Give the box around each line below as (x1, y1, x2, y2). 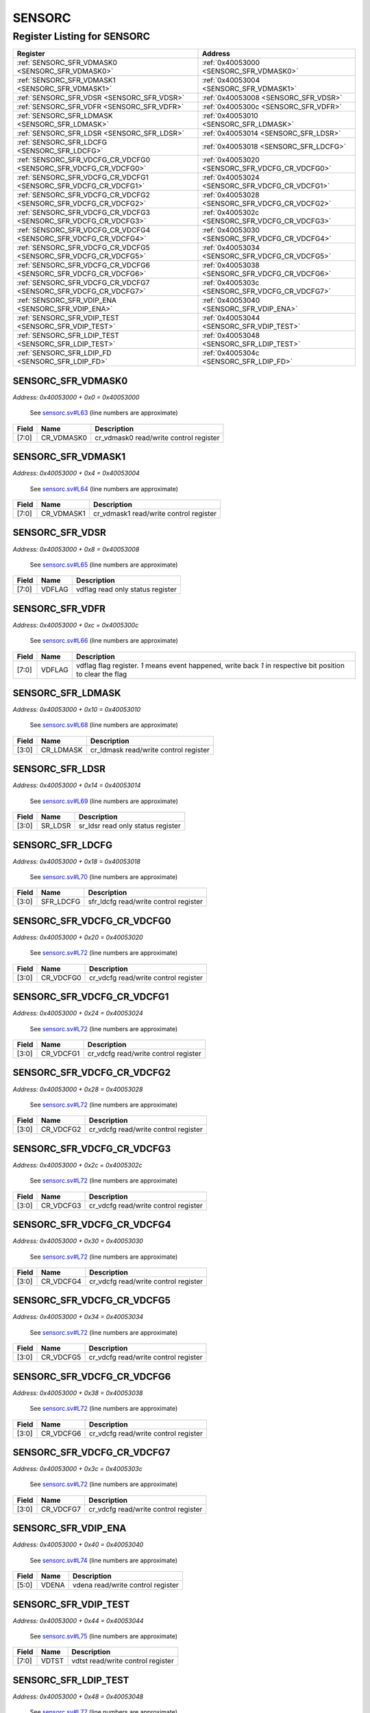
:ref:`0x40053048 (201, 331, 260, 341)
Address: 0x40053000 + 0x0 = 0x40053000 (12, 393, 140, 401)
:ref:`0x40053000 (201, 58, 260, 68)
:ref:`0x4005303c (201, 278, 260, 288)
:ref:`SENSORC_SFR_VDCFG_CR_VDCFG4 (16, 225, 151, 235)
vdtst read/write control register (71, 1656, 174, 1666)
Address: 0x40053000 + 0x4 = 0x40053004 (12, 469, 140, 478)
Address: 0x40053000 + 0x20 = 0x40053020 (12, 933, 143, 941)
